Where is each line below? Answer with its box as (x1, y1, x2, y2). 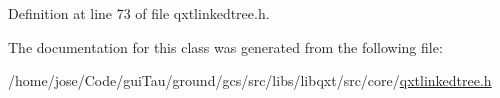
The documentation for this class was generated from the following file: (8, 36, 443, 57)
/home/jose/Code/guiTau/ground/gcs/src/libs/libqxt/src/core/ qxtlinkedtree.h (8, 70, 492, 91)
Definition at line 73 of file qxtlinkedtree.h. (8, 3, 270, 23)
